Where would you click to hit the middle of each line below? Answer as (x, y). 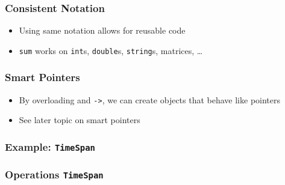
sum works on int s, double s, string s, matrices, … (111, 50)
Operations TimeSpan (54, 174)
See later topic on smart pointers (80, 120)
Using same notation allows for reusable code (102, 30)
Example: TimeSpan (50, 146)
